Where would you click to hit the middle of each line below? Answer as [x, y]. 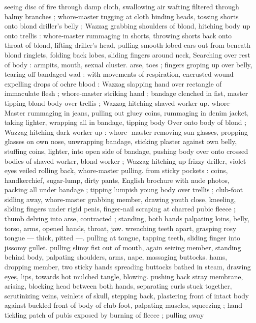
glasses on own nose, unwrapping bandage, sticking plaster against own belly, [121, 141]
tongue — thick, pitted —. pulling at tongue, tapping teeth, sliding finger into [122, 238]
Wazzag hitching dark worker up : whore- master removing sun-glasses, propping [126, 132]
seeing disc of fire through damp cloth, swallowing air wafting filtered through [122, 6]
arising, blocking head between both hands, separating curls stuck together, [118, 286]
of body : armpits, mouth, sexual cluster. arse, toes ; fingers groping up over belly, [128, 64]
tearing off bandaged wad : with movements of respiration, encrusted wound [119, 74]
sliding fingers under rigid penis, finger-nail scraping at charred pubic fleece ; [120, 209]
